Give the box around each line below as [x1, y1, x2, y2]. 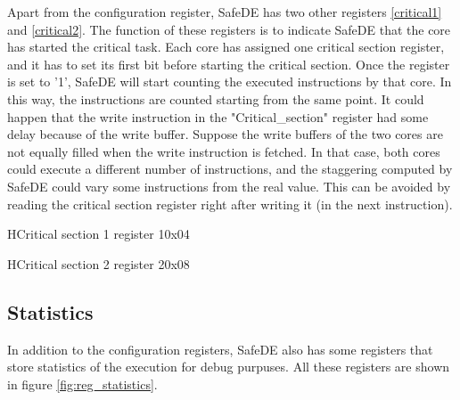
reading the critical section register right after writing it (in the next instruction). [7, 194, 453, 213]
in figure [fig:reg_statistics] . [7, 374, 158, 393]
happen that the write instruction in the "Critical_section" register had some [7, 107, 429, 126]
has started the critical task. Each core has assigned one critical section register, [7, 37, 445, 56]
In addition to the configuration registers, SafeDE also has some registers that [7, 339, 433, 358]
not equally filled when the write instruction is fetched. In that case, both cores [7, 142, 440, 160]
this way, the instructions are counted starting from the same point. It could [7, 89, 424, 108]
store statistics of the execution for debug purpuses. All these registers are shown [7, 357, 450, 376]
